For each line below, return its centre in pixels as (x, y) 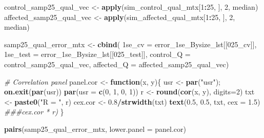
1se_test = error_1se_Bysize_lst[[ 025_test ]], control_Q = (97, 54)
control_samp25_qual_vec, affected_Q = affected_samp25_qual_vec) (117, 64)
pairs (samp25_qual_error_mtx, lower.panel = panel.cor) (95, 129)
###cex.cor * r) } (34, 112)
